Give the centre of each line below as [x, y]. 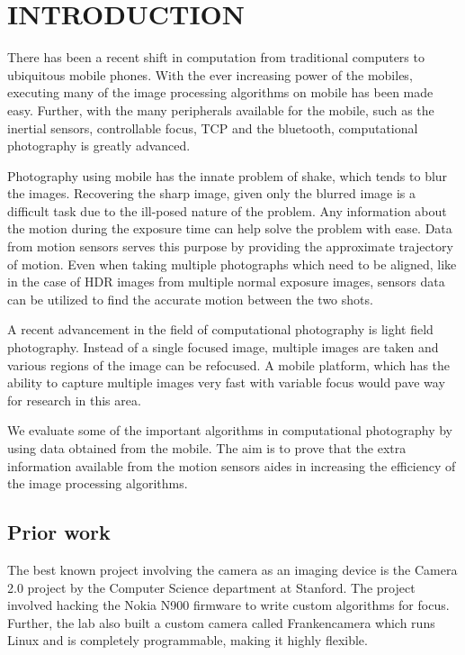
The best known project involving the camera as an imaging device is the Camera [232, 569]
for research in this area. [74, 400]
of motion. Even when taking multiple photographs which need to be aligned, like [232, 264]
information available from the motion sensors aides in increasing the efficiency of [232, 465]
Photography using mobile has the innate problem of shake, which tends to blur [228, 175]
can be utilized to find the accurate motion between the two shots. [190, 299]
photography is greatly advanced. [99, 146]
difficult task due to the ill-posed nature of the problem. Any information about [227, 210]
